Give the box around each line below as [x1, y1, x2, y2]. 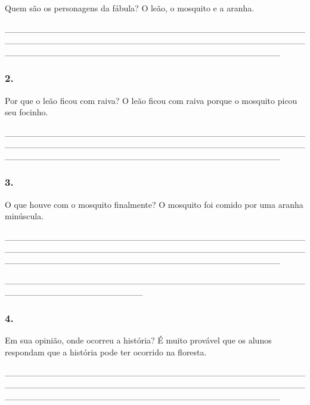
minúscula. [5, 210, 44, 222]
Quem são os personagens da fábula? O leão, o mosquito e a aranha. [5, 2, 255, 14]
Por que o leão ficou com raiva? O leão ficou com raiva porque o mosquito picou [5, 94, 297, 106]
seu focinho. [5, 106, 48, 118]
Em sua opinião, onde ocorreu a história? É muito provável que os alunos [5, 334, 272, 346]
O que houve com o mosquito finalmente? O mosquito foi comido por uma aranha [5, 198, 303, 210]
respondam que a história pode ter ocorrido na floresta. [5, 345, 207, 358]
